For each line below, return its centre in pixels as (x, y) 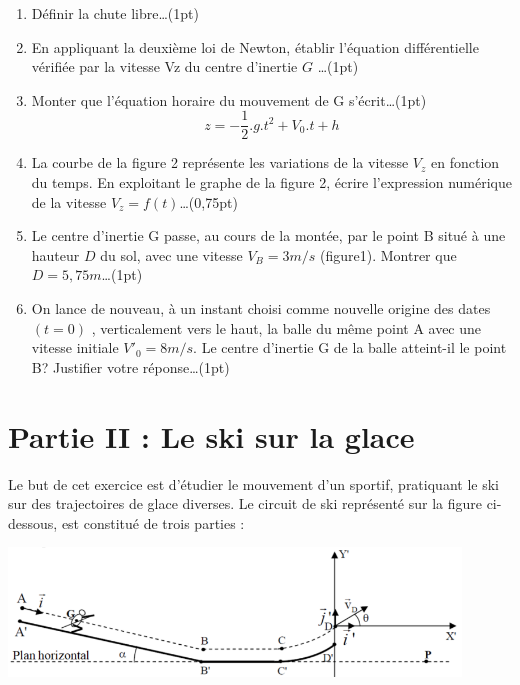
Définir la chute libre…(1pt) (115, 13)
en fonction (465, 162)
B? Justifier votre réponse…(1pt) (130, 366)
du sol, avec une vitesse (171, 254)
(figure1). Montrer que (388, 254)
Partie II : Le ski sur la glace (211, 435)
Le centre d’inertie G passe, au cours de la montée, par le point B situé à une (268, 235)
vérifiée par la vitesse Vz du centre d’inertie (164, 66)
